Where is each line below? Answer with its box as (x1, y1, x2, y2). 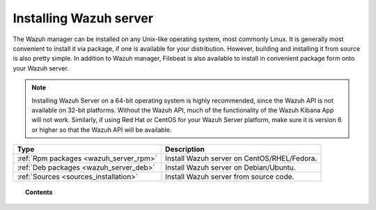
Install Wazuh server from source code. (164, 172, 295, 181)
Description (164, 144, 205, 154)
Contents (25, 188, 53, 197)
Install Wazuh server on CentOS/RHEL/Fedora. (164, 153, 318, 163)
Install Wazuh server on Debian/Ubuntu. (164, 163, 296, 172)
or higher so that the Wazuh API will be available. (31, 126, 172, 134)
